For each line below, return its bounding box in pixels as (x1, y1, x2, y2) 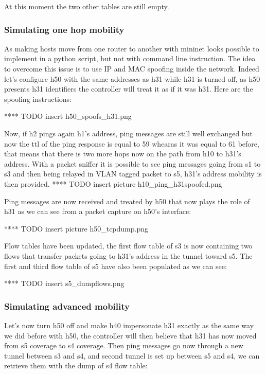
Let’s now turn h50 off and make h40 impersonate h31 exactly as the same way (4, 319, 254, 330)
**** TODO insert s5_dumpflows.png (4, 278, 125, 289)
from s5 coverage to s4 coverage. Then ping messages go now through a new (4, 340, 243, 351)
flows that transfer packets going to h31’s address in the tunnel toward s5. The (4, 250, 253, 261)
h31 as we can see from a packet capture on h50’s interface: (4, 206, 191, 217)
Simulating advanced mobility (4, 299, 130, 312)
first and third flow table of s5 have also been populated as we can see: (4, 260, 227, 271)
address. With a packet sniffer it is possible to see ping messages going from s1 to (4, 158, 261, 169)
